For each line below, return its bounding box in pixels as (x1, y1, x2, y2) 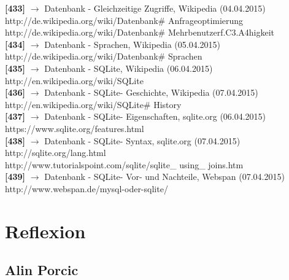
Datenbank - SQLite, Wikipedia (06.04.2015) (44, 61, 213, 74)
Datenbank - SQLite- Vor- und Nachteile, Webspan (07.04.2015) (44, 170, 285, 183)
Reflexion (5, 218, 86, 243)
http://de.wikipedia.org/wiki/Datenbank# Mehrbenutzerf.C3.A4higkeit (5, 26, 275, 39)
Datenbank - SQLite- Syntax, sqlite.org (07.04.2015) (44, 134, 241, 147)
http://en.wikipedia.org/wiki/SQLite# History (5, 98, 182, 111)
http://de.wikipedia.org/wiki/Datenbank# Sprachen (5, 50, 202, 63)
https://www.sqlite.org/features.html (5, 122, 144, 134)
